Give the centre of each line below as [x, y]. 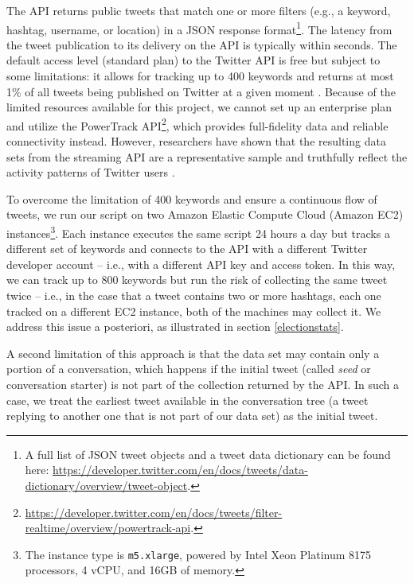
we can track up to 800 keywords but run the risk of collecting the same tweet [197, 280]
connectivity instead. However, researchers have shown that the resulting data [196, 141]
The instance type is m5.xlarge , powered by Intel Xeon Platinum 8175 [198, 554]
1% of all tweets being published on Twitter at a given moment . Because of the [201, 91]
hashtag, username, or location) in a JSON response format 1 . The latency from [199, 28]
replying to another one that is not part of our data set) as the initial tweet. [192, 416]
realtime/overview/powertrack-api [108, 528]
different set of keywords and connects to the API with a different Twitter [187, 249]
